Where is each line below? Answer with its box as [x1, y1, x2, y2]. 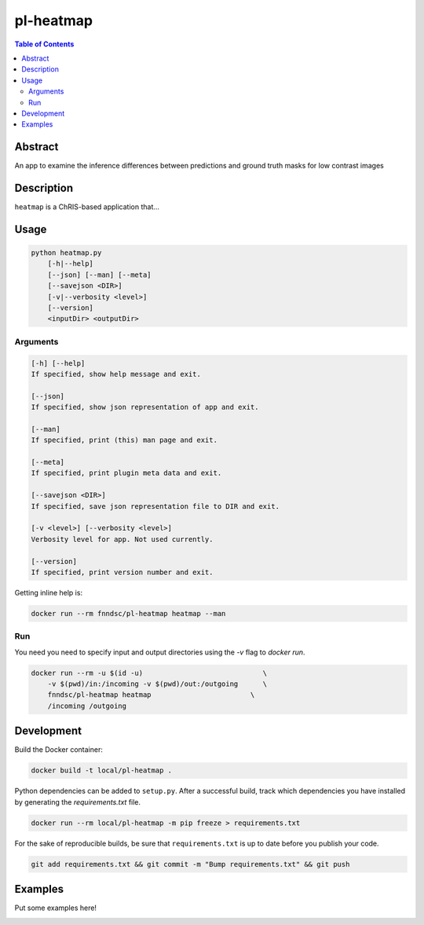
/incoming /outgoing [47, 701, 127, 710]
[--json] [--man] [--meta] [47, 270, 152, 279]
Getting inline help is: [14, 588, 82, 597]
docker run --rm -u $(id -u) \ [31, 669, 268, 677]
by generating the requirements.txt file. [14, 797, 141, 806]
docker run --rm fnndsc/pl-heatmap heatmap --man [31, 609, 226, 617]
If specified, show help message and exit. [31, 370, 202, 378]
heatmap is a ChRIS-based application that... [14, 202, 160, 212]
